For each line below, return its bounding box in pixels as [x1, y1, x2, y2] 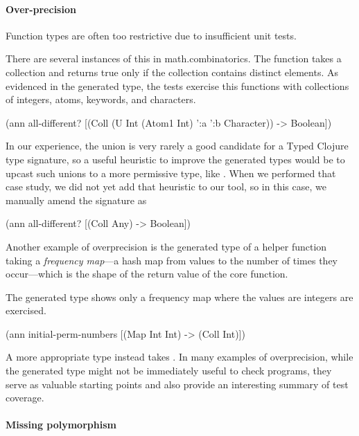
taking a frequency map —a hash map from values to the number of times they [6, 253, 338, 267]
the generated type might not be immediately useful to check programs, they [6, 363, 332, 378]
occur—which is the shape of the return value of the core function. [6, 266, 288, 281]
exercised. [6, 303, 46, 318]
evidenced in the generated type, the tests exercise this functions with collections [6, 78, 349, 93]
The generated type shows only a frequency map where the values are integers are [6, 289, 353, 304]
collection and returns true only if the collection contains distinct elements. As [6, 64, 338, 79]
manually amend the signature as [6, 192, 147, 207]
